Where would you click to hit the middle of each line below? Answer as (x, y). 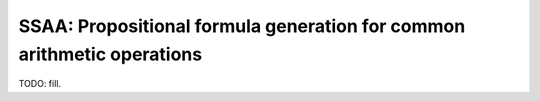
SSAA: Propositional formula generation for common (242, 26)
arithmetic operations (110, 54)
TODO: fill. (40, 84)
